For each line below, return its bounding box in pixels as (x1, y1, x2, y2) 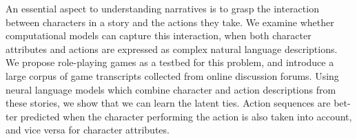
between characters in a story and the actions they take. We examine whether (6, 14, 334, 29)
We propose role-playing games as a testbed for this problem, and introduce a (6, 55, 334, 69)
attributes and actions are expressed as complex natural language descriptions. (6, 41, 338, 56)
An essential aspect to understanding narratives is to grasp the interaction (6, 1, 319, 15)
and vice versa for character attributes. (6, 122, 170, 137)
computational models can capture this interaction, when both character (6, 28, 312, 43)
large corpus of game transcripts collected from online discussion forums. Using (6, 68, 339, 83)
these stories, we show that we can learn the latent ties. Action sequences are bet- (6, 96, 351, 110)
